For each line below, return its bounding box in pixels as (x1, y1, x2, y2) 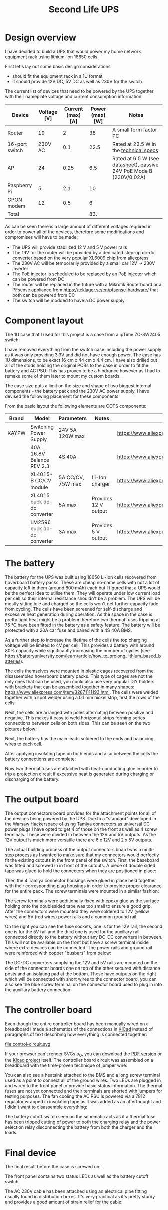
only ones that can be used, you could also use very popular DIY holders (5, 678, 155, 684)
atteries (5, 658, 21, 664)
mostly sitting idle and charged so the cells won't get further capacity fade (5, 600, 159, 607)
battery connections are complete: (5, 756, 76, 762)
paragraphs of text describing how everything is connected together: (5, 1031, 147, 1037)
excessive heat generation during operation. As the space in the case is (5, 611, 153, 617)
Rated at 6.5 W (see (112, 155, 159, 162)
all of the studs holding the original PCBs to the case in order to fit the (5, 362, 149, 368)
